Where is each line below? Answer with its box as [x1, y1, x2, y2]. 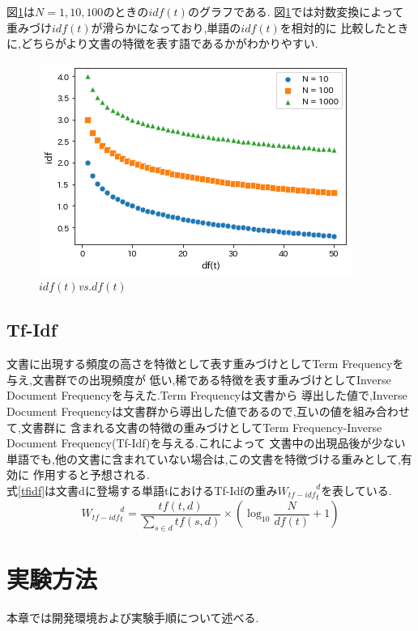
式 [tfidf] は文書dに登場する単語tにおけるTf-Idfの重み [6, 481, 278, 498]
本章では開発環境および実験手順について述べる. [6, 608, 259, 625]
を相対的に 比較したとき [279, 19, 409, 36]
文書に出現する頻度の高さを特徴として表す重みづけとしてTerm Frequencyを [6, 355, 404, 372]
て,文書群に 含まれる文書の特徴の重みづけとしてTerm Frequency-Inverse [6, 418, 382, 435]
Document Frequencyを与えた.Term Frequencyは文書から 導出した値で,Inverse [6, 387, 407, 404]
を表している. [321, 481, 392, 498]
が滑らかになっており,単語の [91, 19, 241, 36]
